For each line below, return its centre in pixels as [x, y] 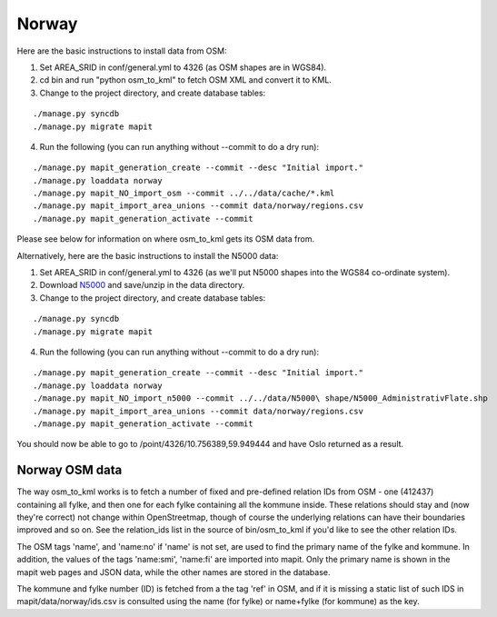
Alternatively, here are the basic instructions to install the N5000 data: [148, 255]
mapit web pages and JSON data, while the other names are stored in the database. [174, 572]
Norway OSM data [70, 470]
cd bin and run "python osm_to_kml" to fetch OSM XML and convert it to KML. [185, 80]
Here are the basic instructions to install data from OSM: [122, 51]
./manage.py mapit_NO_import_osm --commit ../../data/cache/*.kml [184, 194]
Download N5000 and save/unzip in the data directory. [142, 285]
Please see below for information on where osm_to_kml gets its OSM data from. [166, 239]
